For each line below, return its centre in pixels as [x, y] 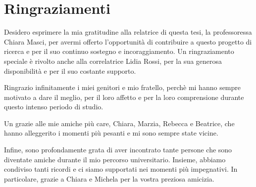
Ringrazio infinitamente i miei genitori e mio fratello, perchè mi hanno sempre [123, 87]
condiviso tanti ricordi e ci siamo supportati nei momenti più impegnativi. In [121, 169]
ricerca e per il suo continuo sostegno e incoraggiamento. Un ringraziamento [119, 51]
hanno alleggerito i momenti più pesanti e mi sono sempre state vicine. [111, 133]
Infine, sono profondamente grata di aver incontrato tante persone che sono [118, 150]
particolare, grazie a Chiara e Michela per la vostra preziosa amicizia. [109, 178]
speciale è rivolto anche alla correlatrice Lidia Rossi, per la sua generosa [113, 61]
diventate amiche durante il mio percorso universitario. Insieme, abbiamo [115, 159]
